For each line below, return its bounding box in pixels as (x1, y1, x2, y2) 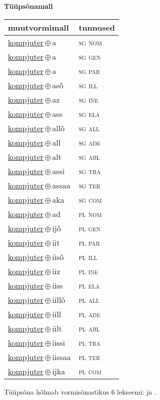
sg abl (79, 150, 100, 162)
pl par (79, 236, 100, 248)
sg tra (79, 165, 101, 177)
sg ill (79, 79, 98, 91)
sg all (79, 122, 100, 134)
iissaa (52, 351, 71, 363)
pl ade (79, 308, 101, 320)
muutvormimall (8, 21, 69, 33)
